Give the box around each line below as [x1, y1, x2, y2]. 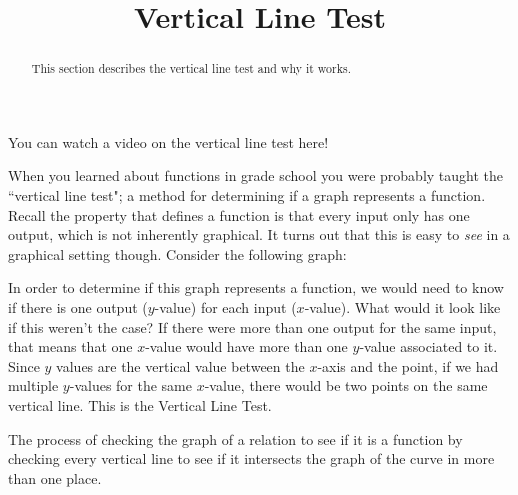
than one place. [8, 467, 102, 488]
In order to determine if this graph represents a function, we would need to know [8, 277, 504, 298]
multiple [8, 375, 59, 396]
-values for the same [69, 375, 192, 396]
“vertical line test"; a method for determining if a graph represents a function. [8, 185, 486, 206]
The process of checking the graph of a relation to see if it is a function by [8, 428, 463, 449]
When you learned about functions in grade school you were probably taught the [8, 165, 504, 186]
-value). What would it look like [304, 296, 501, 317]
